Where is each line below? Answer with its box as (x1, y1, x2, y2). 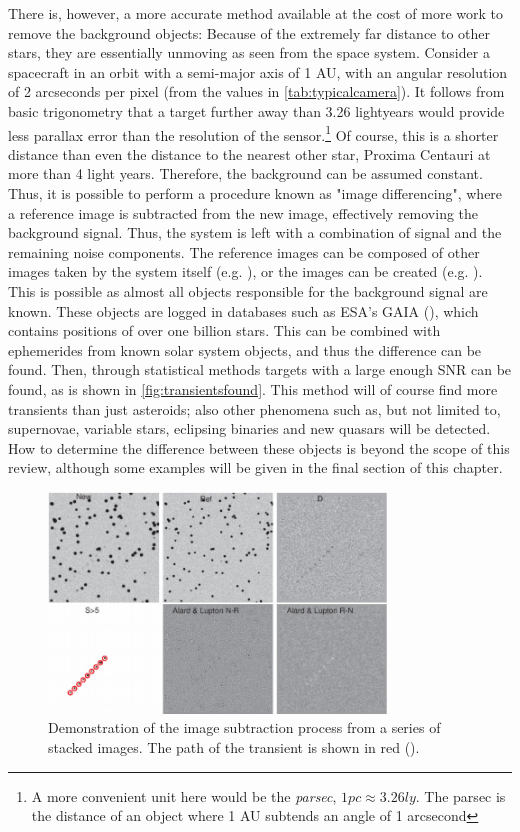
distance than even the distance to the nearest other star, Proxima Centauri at (8, 143, 491, 164)
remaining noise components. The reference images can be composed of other (8, 241, 480, 262)
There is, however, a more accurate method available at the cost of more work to (8, 3, 503, 23)
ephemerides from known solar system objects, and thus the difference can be (8, 339, 482, 360)
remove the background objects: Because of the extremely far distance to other (8, 22, 491, 43)
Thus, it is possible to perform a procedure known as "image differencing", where (8, 183, 503, 203)
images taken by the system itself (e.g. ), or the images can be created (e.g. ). (8, 261, 483, 282)
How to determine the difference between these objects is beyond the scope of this (8, 437, 510, 458)
